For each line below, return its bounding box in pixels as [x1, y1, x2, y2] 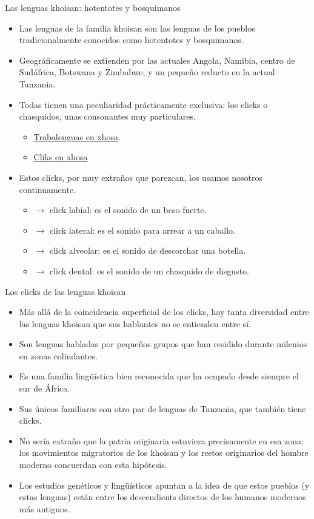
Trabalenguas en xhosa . [33, 130, 121, 143]
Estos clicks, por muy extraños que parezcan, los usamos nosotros [19, 171, 262, 183]
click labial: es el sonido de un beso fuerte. [49, 203, 207, 216]
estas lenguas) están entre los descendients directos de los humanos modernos [19, 490, 306, 503]
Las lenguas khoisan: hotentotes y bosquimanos [5, 1, 181, 13]
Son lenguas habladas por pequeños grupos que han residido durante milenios [19, 338, 307, 350]
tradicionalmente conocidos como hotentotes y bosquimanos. [19, 33, 244, 46]
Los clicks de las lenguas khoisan [5, 285, 126, 297]
